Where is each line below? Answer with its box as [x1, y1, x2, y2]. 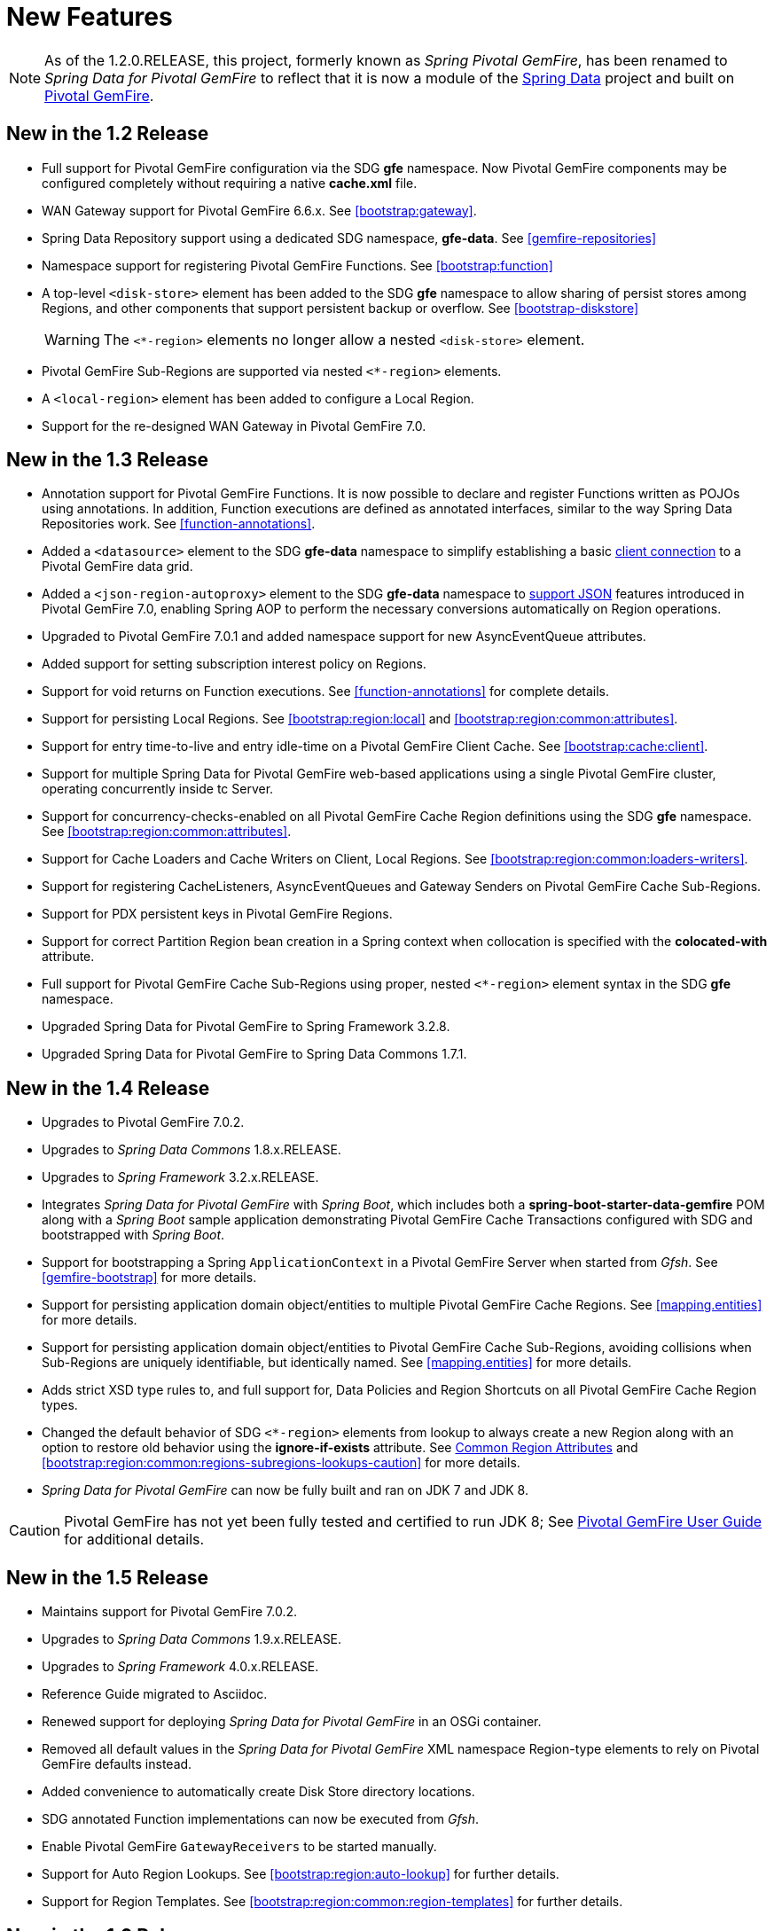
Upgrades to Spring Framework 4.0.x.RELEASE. [42, 1659, 319, 1675]
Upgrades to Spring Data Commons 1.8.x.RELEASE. [42, 1142, 341, 1158]
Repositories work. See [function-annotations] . [42, 516, 316, 532]
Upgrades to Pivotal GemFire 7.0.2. [42, 1114, 245, 1130]
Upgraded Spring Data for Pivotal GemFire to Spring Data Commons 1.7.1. [42, 1046, 467, 1062]
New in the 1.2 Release [6, 122, 209, 145]
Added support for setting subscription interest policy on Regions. [42, 656, 426, 672]
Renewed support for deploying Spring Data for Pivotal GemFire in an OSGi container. [42, 1714, 542, 1730]
